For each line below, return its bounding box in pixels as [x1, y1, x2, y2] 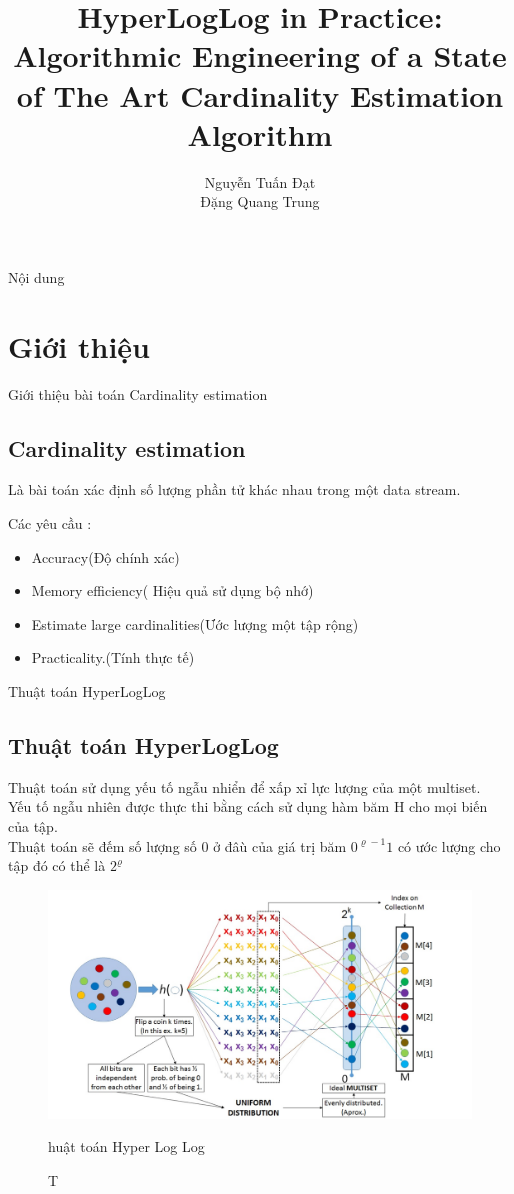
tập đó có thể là [8, 855, 106, 876]
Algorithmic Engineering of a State [13, 35, 507, 76]
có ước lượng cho [397, 835, 501, 856]
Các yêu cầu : [8, 512, 92, 533]
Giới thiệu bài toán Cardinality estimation [8, 383, 268, 404]
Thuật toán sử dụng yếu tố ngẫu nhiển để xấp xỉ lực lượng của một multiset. [8, 776, 481, 797]
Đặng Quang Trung [200, 191, 320, 212]
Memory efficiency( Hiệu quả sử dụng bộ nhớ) [31, 580, 314, 601]
